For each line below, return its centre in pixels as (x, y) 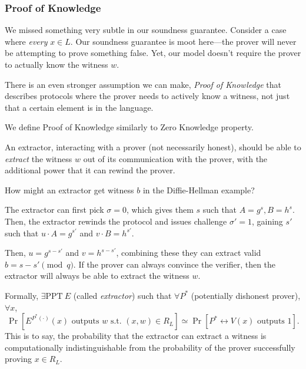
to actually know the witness (56, 64)
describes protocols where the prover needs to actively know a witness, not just (147, 96)
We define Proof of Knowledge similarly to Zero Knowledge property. (129, 127)
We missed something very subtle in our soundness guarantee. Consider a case (146, 30)
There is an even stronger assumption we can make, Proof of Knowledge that (143, 84)
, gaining (267, 221)
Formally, (22, 295)
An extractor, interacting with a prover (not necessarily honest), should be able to (153, 146)
